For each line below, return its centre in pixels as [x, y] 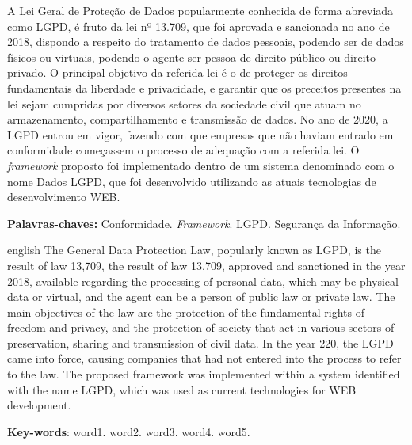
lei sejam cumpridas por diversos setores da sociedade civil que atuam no [184, 103]
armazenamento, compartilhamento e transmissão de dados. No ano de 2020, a [198, 119]
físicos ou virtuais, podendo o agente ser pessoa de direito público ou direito [191, 57]
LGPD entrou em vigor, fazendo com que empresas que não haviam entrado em [200, 134]
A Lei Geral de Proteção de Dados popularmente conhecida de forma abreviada [200, 10]
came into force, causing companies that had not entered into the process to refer [204, 358]
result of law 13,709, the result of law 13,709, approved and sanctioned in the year [206, 265]
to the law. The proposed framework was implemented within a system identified [204, 374]
